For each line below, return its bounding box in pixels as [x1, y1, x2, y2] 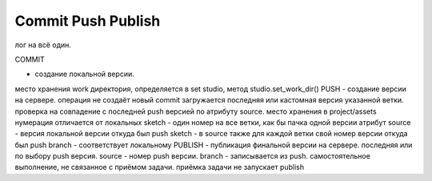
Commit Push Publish [14, 12, 161, 30]
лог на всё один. [14, 40, 72, 50]
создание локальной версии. [34, 69, 135, 79]
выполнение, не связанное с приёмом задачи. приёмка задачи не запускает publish [14, 163, 304, 172]
